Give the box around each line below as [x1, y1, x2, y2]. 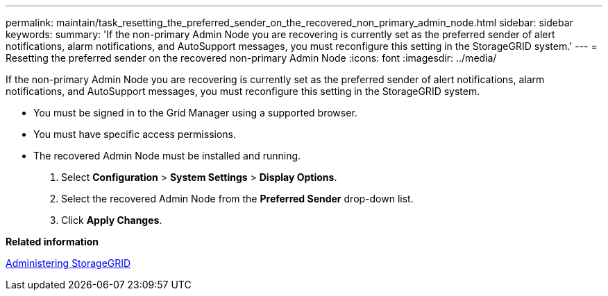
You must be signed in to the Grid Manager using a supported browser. [33, 107, 357, 119]
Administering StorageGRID [6, 257, 131, 269]
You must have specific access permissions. [33, 128, 237, 140]
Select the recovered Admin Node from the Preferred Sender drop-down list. [61, 193, 414, 204]
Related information [6, 236, 99, 247]
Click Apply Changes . [61, 214, 162, 226]
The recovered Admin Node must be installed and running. [33, 150, 301, 162]
